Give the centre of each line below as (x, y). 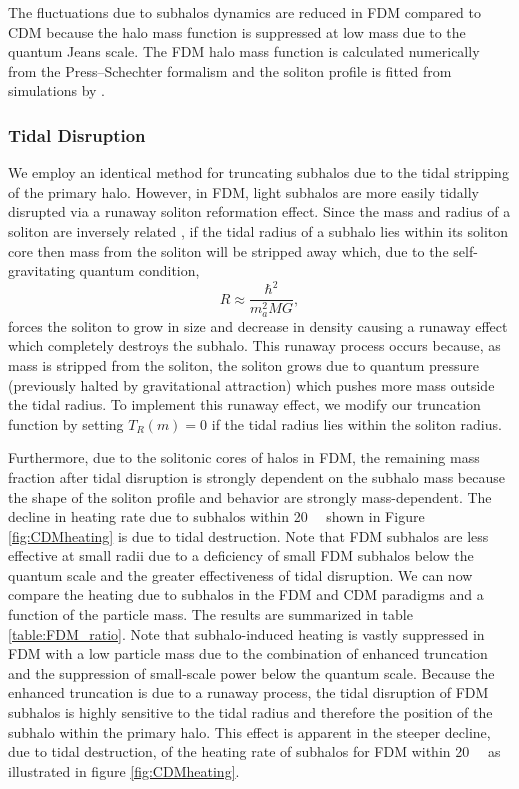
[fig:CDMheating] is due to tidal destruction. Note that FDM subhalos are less (248, 535)
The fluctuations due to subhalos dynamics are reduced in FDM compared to (244, 12)
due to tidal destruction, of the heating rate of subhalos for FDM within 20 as (254, 751)
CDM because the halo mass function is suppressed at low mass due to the (237, 31)
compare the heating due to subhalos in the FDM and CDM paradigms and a (246, 594)
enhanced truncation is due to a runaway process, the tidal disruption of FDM (248, 692)
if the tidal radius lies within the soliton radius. (356, 423)
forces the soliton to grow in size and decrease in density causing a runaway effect (258, 325)
